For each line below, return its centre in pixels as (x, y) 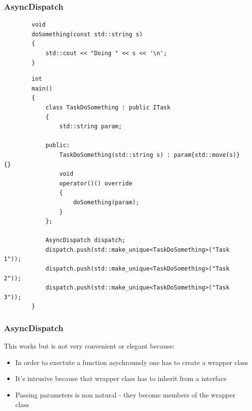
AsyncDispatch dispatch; (85, 240)
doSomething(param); (106, 202)
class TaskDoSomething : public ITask (108, 107)
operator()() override (96, 183)
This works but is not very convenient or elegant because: (89, 346)
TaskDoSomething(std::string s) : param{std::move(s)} (150, 155)
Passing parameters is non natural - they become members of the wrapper (125, 395)
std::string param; (91, 127)
